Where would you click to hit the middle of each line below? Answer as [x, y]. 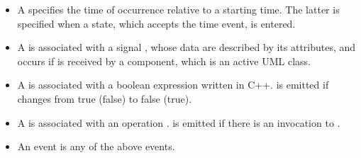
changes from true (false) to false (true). [105, 98]
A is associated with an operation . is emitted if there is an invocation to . [179, 122]
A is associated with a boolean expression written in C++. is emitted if [173, 85]
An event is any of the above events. [96, 146]
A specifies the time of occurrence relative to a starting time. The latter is [178, 9]
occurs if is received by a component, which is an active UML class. [164, 61]
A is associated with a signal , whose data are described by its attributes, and [187, 47]
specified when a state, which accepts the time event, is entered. [156, 23]
